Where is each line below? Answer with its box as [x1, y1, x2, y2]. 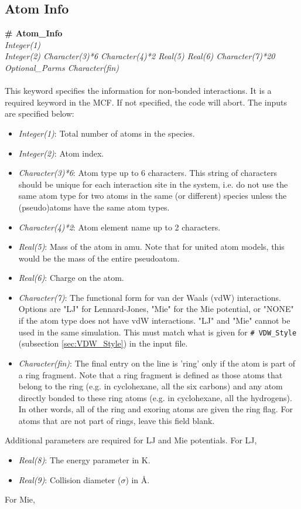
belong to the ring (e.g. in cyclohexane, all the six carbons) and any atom [18, 380, 283, 392]
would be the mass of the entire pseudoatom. [18, 252, 180, 264]
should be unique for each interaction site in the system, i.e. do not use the [18, 178, 288, 190]
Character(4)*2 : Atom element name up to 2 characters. [18, 220, 221, 233]
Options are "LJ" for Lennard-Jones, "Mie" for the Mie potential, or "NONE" [18, 303, 294, 315]
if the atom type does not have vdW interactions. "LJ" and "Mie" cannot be [18, 314, 290, 327]
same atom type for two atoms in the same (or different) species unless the [18, 189, 287, 202]
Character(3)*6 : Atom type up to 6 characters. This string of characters [18, 167, 277, 179]
